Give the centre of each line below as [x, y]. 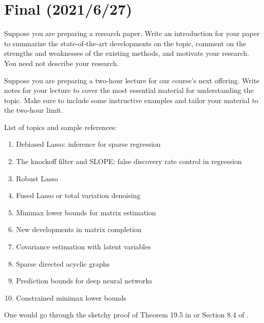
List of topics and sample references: [61, 127]
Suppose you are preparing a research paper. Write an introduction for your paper [132, 33]
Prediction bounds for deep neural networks [84, 281]
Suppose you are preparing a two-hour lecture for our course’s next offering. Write [132, 80]
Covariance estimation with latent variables [84, 247]
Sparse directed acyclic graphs [63, 263]
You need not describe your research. [61, 63]
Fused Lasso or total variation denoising [78, 195]
